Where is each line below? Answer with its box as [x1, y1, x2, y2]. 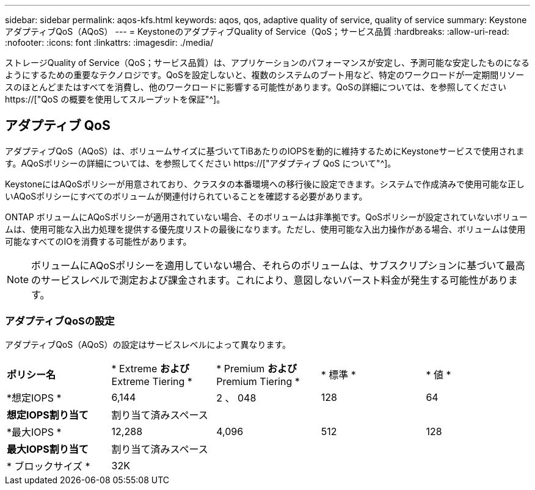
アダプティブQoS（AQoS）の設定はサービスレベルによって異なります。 [5, 339, 291, 350]
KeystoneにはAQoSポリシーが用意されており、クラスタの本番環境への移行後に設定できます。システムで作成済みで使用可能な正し [5, 178, 525, 189]
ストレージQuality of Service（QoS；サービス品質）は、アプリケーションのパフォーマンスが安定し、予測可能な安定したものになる [5, 57, 530, 68]
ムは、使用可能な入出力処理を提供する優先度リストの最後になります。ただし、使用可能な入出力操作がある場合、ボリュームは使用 [5, 223, 526, 234]
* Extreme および [111, 362, 189, 375]
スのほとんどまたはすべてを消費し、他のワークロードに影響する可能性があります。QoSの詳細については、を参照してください [5, 82, 506, 92]
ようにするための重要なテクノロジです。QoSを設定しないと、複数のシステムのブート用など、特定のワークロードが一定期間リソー [5, 70, 525, 80]
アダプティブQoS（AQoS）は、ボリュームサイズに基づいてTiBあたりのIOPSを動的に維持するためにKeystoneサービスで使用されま [5, 145, 525, 156]
